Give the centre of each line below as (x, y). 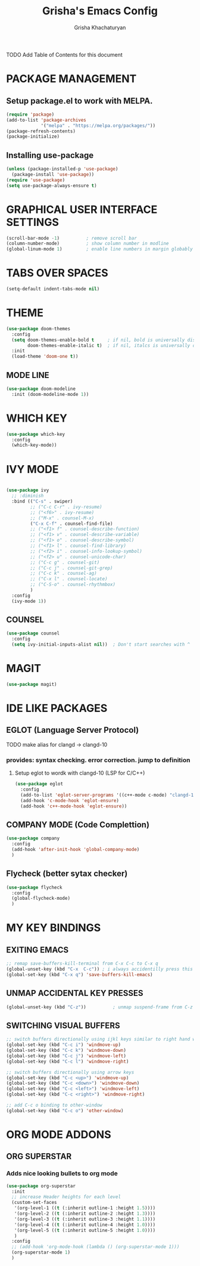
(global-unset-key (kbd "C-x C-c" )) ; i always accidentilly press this (100, 969)
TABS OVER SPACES (57, 273)
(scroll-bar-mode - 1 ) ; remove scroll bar (71, 238)
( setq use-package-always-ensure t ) (51, 185)
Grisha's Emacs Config (100, 11)
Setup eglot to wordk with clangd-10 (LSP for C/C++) (80, 773)
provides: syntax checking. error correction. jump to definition (98, 760)
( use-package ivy (28, 490)
